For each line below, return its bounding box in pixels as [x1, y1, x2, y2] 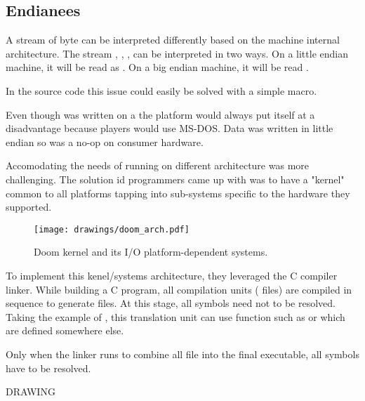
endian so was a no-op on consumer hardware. [6, 134, 204, 149]
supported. [6, 199, 52, 214]
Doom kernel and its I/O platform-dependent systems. [34, 244, 268, 259]
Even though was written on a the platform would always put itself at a [6, 107, 315, 121]
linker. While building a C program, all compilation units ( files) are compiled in [6, 282, 352, 296]
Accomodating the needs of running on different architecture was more [6, 158, 309, 173]
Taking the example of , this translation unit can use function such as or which [6, 309, 345, 324]
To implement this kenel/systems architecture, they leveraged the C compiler [6, 268, 338, 282]
